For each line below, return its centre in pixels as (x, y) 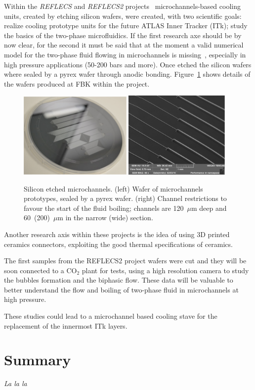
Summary (38, 360)
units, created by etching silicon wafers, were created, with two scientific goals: (123, 16)
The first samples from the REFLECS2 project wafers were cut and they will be (125, 261)
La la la (16, 383)
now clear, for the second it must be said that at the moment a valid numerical (124, 45)
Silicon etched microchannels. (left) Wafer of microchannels (113, 188)
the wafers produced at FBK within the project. (77, 83)
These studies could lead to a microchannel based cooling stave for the (111, 316)
